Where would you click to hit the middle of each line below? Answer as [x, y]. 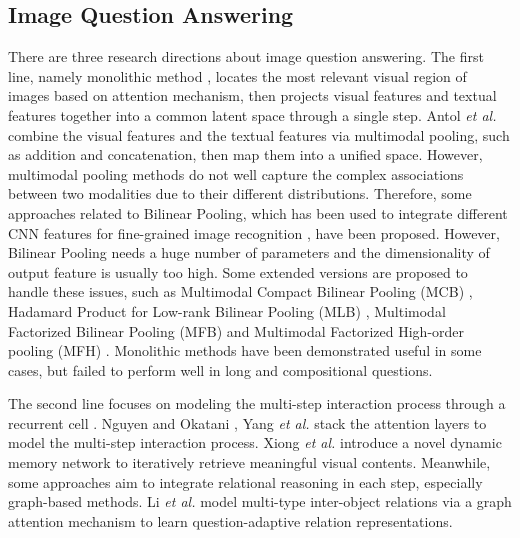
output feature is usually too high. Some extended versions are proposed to [238, 271]
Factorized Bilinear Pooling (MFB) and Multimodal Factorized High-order [236, 330]
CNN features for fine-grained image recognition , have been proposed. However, [254, 232]
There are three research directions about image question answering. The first [246, 56]
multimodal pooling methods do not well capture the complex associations [236, 173]
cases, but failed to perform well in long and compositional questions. [220, 369]
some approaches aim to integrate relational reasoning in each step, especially [245, 481]
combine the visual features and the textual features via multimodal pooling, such [259, 134]
